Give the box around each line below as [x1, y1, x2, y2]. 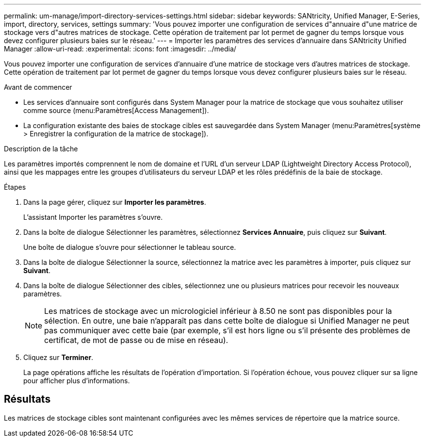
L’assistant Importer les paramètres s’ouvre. [23, 213, 163, 221]
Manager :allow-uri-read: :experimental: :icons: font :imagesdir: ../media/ [4, 45, 236, 53]
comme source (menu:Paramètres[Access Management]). [23, 106, 209, 114]
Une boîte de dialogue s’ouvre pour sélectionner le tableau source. [23, 243, 236, 251]
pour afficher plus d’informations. [23, 376, 130, 385]
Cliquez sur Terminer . [23, 353, 94, 361]
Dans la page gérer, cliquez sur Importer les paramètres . [23, 198, 206, 206]
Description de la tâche [4, 145, 78, 153]
